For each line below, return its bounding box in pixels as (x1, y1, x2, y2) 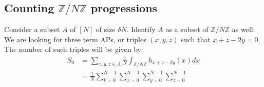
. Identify (126, 24, 156, 35)
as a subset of (165, 24, 209, 35)
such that (181, 34, 211, 44)
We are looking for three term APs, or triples (4, 34, 146, 44)
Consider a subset (4, 24, 60, 35)
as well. (232, 24, 255, 35)
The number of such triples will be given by (4, 44, 142, 54)
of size (96, 24, 116, 35)
